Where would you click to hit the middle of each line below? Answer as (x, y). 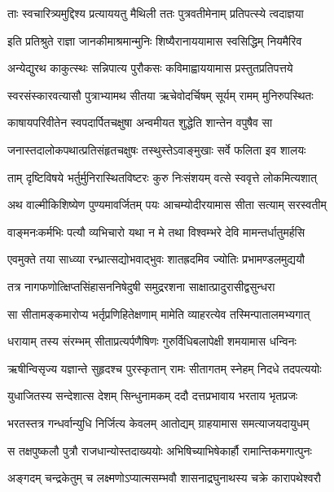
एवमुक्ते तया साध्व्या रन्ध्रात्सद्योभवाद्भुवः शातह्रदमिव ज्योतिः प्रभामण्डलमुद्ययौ (156, 259)
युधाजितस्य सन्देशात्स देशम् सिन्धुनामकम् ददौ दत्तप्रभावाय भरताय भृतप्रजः (153, 396)
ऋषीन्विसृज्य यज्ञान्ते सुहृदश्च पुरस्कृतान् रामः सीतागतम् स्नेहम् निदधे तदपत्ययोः (165, 368)
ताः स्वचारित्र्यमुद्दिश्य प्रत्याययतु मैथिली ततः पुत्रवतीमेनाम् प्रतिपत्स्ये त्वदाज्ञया (156, 13)
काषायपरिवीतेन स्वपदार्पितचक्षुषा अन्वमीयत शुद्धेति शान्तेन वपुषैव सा (140, 122)
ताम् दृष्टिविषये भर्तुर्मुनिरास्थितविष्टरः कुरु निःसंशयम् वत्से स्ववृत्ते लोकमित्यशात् (162, 177)
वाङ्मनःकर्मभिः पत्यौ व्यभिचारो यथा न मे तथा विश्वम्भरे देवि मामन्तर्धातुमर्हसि (156, 231)
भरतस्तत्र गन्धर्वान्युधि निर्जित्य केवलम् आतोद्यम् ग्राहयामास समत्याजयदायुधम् (158, 422)
